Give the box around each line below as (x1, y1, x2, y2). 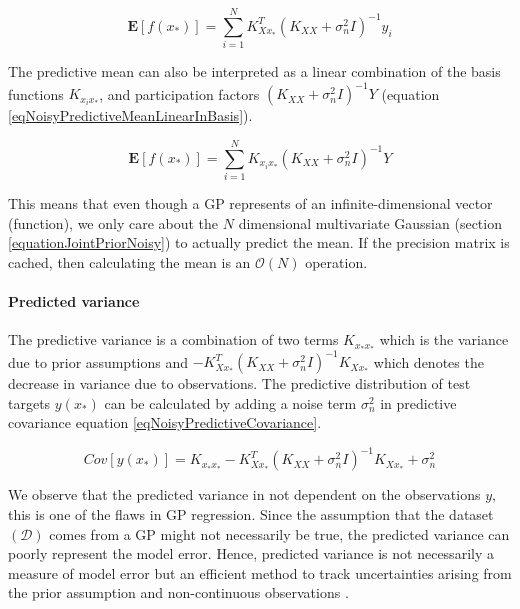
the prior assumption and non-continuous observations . (8, 582, 349, 603)
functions (8, 83, 64, 104)
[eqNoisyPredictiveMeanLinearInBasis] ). (8, 105, 253, 126)
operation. (305, 251, 368, 272)
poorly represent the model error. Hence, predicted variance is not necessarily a (8, 543, 494, 564)
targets (8, 392, 51, 413)
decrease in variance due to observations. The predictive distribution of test (8, 373, 471, 394)
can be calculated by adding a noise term (104, 392, 357, 413)
